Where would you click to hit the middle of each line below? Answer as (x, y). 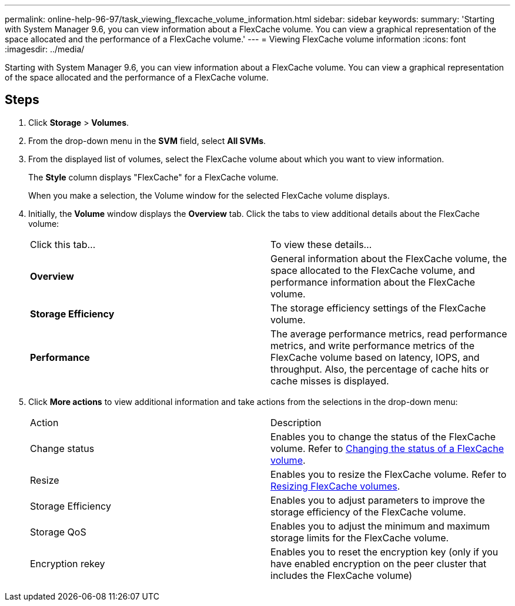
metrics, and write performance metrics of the (373, 345)
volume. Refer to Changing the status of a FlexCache (387, 448)
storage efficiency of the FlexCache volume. (368, 512)
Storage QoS (58, 532)
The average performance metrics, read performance (389, 334)
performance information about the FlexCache (373, 282)
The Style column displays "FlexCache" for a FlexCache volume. (153, 177)
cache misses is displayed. (330, 381)
